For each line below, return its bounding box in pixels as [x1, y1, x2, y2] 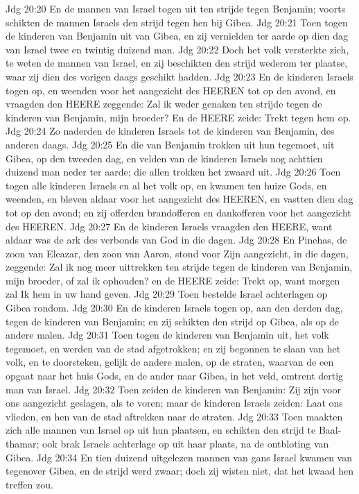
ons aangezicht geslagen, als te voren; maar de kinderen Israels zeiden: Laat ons [6, 395, 343, 410]
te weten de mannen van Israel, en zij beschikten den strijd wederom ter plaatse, [6, 56, 348, 70]
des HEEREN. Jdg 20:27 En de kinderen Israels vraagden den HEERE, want [6, 219, 333, 233]
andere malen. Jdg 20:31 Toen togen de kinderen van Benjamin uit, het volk [6, 327, 329, 342]
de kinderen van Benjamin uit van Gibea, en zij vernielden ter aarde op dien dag [6, 28, 348, 43]
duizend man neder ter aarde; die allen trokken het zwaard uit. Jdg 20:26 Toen [6, 164, 341, 179]
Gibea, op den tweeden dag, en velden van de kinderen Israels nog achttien [6, 151, 323, 165]
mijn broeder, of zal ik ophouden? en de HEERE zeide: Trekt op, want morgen [6, 273, 340, 287]
